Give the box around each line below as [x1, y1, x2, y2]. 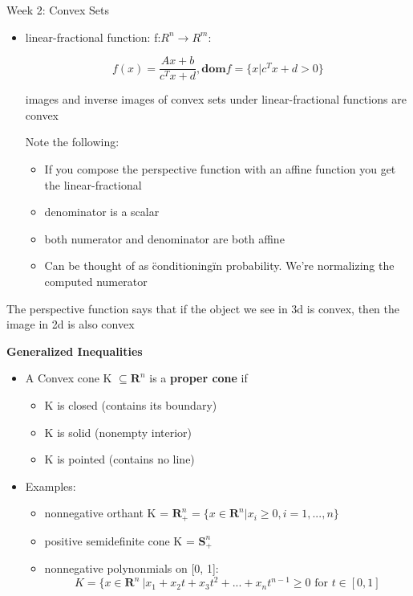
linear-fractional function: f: [25, 28, 161, 45]
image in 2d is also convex [6, 316, 135, 333]
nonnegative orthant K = [44, 504, 169, 521]
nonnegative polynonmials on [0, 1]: [44, 560, 219, 577]
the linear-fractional [44, 176, 142, 193]
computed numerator [44, 273, 148, 289]
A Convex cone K [25, 369, 112, 386]
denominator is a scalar [44, 203, 160, 220]
